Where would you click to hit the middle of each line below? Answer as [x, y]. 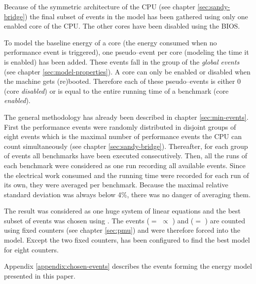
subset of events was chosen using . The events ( [77, 220]
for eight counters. [31, 249]
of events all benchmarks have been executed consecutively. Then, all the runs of [126, 156]
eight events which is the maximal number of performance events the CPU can [123, 136]
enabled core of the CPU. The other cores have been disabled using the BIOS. [122, 26]
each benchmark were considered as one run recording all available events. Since [125, 165]
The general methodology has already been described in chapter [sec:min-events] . [126, 117]
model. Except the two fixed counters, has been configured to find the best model [127, 240]
